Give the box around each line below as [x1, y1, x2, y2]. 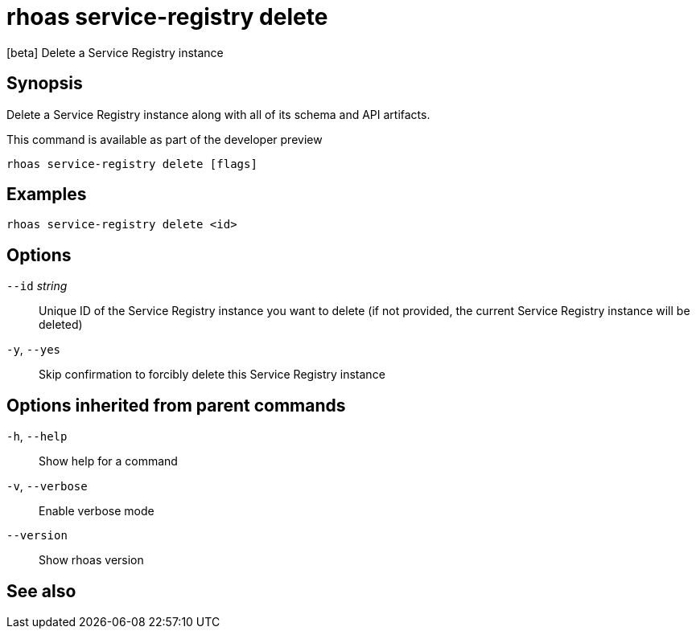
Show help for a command [39, 454, 178, 469]
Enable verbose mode [39, 504, 154, 518]
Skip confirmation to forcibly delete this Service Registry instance [39, 367, 385, 382]
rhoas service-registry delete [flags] [6, 157, 257, 170]
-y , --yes [6, 342, 60, 357]
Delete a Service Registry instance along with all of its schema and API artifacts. [6, 107, 430, 121]
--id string [6, 279, 68, 293]
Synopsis [6, 73, 83, 94]
